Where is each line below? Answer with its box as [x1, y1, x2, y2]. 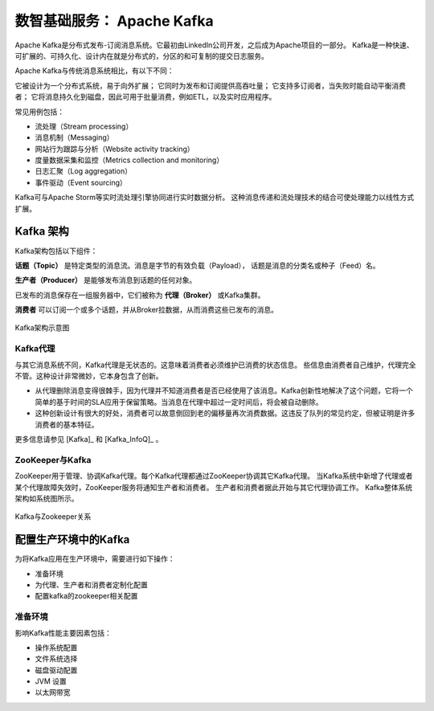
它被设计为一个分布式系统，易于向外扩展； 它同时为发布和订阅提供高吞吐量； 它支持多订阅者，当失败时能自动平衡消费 [14, 80, 406, 90]
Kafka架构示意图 [14, 323, 70, 333]
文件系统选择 [35, 654, 78, 664]
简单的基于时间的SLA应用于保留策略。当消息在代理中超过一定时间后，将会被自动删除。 [35, 397, 323, 407]
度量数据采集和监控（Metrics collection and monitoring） [35, 155, 224, 165]
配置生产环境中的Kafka [14, 533, 130, 546]
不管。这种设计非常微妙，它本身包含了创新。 [14, 371, 163, 381]
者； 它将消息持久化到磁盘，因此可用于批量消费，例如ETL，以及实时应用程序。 [14, 92, 276, 102]
